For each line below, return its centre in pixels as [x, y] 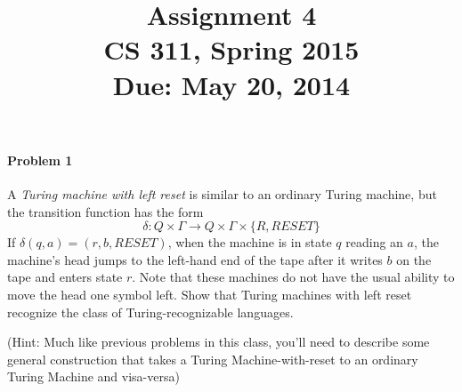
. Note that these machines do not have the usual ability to [293, 277]
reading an [374, 242]
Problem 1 [40, 160]
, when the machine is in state [250, 242]
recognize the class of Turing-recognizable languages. [150, 312]
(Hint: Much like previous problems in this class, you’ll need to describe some [219, 342]
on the [414, 259]
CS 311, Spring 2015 [231, 49]
